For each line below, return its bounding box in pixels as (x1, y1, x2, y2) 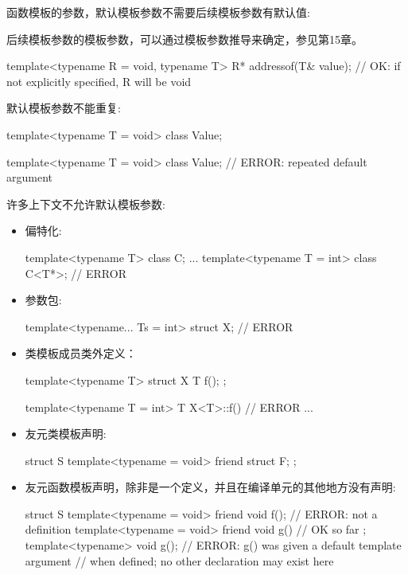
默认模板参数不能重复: (6, 100, 121, 116)
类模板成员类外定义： (25, 345, 137, 362)
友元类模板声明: (25, 425, 107, 442)
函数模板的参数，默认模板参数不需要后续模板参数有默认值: (6, 4, 310, 20)
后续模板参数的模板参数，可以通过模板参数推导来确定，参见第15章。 (6, 30, 363, 47)
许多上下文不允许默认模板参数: (6, 195, 165, 212)
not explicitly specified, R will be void (6, 72, 192, 89)
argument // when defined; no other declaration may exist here (25, 552, 334, 569)
